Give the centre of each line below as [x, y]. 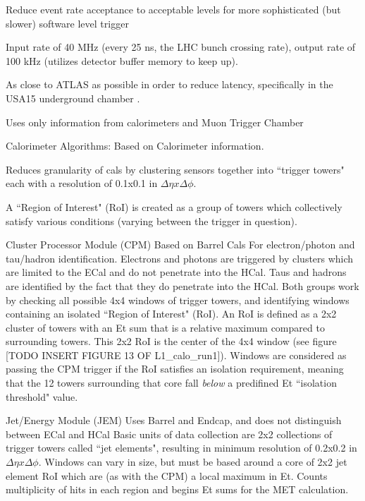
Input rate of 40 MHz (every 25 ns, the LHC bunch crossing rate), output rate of [181, 47]
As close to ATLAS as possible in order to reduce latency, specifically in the [169, 84]
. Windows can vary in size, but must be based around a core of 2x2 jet [193, 462]
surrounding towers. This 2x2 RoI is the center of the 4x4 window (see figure [171, 341]
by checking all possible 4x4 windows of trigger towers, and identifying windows [178, 300]
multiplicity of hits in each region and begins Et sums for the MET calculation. [177, 489]
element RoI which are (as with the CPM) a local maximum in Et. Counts [167, 475]
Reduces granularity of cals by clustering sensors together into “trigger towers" [175, 169]
